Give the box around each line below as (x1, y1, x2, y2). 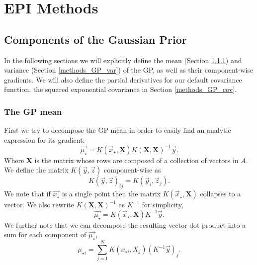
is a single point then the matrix (62, 188, 161, 199)
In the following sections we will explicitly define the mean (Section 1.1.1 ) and (4, 55, 242, 65)
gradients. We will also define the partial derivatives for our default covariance (4, 74, 242, 85)
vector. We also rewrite (4, 199, 74, 210)
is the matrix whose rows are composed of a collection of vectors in (34, 155, 239, 165)
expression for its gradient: (4, 134, 85, 145)
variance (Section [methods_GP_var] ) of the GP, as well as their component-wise (4, 65, 254, 75)
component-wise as (104, 165, 161, 175)
